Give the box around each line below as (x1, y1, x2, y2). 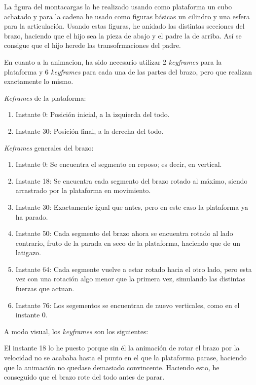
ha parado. (15, 211, 48, 222)
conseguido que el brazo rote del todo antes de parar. (4, 372, 165, 382)
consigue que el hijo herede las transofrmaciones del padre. (4, 40, 181, 50)
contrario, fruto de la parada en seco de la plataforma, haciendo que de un (15, 237, 241, 248)
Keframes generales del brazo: (4, 142, 94, 153)
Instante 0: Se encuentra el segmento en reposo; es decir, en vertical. (15, 159, 222, 169)
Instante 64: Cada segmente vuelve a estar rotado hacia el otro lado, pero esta (15, 264, 252, 274)
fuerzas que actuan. (15, 283, 74, 294)
